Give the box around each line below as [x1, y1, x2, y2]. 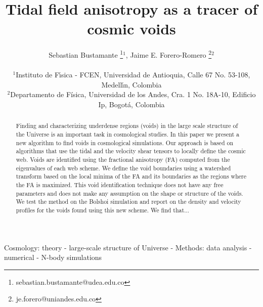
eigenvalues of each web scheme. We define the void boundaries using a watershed [16, 163, 231, 172]
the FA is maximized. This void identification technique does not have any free [16, 180, 224, 189]
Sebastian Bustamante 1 [49, 48, 123, 60]
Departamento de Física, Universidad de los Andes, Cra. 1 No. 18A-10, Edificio [10, 89, 256, 100]
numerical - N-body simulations [4, 252, 102, 262]
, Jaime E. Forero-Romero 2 [125, 48, 212, 60]
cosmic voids [87, 18, 176, 39]
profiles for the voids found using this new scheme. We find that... [16, 205, 190, 214]
